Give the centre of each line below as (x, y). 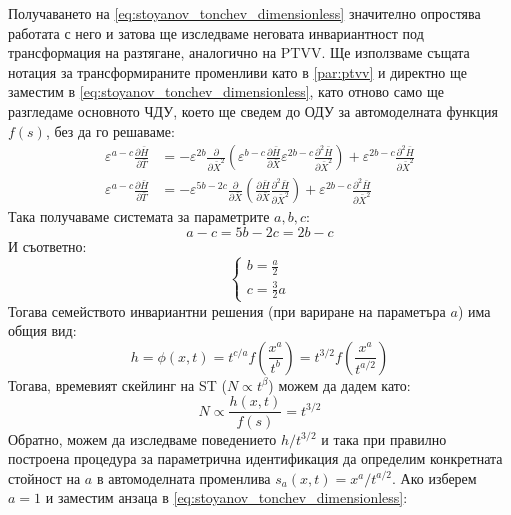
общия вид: (42, 330)
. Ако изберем (434, 477)
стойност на (44, 477)
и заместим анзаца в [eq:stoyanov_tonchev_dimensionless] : (226, 497)
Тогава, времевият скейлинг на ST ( (117, 384)
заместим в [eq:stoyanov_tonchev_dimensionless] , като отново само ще (226, 91)
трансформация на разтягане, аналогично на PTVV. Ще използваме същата (239, 52)
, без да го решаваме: (110, 130)
